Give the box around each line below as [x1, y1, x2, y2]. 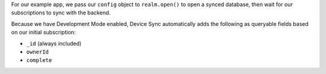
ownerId [26, 48, 50, 55]
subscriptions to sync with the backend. [11, 9, 111, 16]
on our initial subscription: [11, 29, 76, 36]
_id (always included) [26, 40, 81, 47]
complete [26, 57, 53, 64]
